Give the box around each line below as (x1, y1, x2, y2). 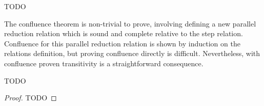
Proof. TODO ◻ (4, 92, 57, 103)
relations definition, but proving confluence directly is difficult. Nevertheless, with (4, 48, 260, 59)
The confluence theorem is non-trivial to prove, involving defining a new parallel (4, 18, 256, 29)
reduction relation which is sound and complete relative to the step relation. (4, 28, 243, 39)
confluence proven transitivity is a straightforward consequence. (4, 58, 204, 68)
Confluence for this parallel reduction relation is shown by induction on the (4, 38, 240, 48)
